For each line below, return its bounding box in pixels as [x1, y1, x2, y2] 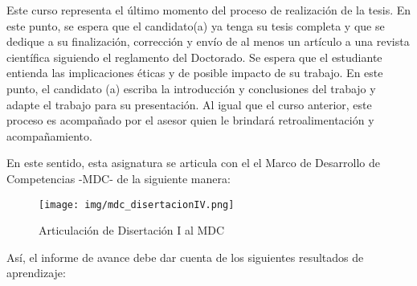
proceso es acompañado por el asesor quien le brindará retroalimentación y [6, 112, 374, 129]
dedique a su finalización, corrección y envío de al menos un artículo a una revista [6, 33, 410, 50]
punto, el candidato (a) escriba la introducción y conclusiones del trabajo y [6, 80, 376, 96]
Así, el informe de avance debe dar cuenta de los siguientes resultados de [6, 248, 364, 265]
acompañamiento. [6, 127, 92, 144]
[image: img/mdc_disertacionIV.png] [39, 198, 235, 210]
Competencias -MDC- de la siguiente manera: [6, 170, 231, 186]
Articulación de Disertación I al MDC [39, 222, 225, 239]
